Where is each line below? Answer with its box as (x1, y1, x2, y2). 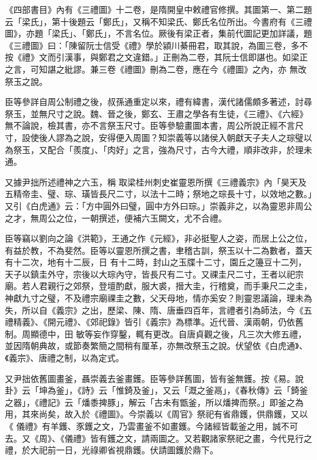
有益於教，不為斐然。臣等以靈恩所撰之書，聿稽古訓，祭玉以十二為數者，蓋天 (5, 243, 312, 256)
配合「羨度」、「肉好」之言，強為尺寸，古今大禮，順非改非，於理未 (47, 143, 312, 156)
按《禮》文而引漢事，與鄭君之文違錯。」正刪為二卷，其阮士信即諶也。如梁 (5, 51, 299, 63)
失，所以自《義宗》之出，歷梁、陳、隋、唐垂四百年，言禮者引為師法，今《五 (5, 303, 312, 316)
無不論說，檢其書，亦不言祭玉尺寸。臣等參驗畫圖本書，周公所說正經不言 (5, 119, 295, 132)
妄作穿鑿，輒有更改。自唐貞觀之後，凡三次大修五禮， (93, 327, 307, 340)
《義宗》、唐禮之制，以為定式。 (5, 351, 124, 364)
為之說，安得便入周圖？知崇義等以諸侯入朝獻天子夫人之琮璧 (64, 131, 304, 143)
